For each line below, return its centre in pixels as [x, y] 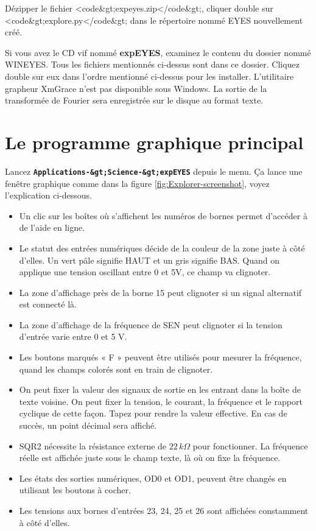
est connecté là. [48, 304]
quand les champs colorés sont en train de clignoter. [116, 369]
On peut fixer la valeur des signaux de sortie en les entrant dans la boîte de [160, 389]
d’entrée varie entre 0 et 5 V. [73, 336]
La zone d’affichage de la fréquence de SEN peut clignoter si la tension [151, 324]
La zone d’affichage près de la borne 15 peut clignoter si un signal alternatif [160, 292]
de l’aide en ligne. [52, 227]
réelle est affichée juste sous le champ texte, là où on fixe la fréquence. [150, 458]
